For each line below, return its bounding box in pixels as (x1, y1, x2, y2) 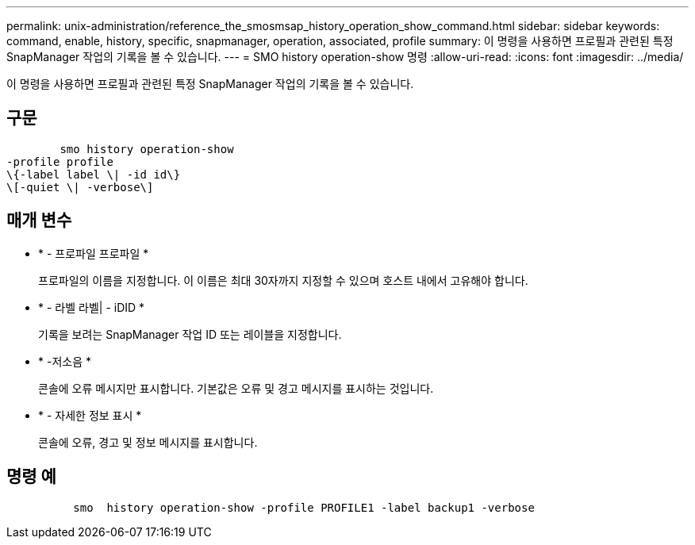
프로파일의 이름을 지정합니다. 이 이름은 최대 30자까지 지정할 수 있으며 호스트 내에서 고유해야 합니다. (38, 273, 528, 287)
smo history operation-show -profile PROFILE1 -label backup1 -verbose (73, 501, 535, 514)
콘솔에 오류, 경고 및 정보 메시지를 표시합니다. (38, 435, 258, 449)
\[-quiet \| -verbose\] (6, 180, 154, 194)
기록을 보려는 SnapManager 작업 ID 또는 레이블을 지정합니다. (38, 327, 342, 341)
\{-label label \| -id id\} (6, 167, 181, 181)
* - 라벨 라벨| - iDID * (38, 300, 145, 314)
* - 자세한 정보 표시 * (38, 408, 142, 422)
